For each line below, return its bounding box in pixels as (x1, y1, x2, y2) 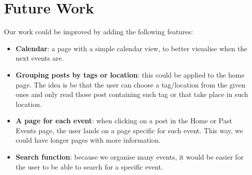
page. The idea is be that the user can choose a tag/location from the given (15, 79, 246, 89)
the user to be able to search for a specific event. (15, 161, 163, 172)
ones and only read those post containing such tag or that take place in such (15, 89, 249, 99)
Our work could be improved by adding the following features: (4, 26, 193, 37)
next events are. (15, 53, 64, 63)
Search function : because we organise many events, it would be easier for (15, 152, 244, 162)
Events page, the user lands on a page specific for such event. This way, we (15, 125, 243, 135)
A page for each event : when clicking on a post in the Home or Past (15, 115, 232, 126)
